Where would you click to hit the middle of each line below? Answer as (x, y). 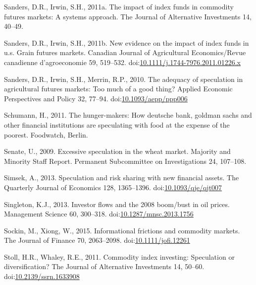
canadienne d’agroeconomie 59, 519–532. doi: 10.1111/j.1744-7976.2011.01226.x (123, 62)
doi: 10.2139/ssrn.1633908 (42, 276)
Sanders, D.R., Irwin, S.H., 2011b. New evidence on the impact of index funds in (127, 42)
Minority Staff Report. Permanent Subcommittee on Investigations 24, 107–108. (125, 161)
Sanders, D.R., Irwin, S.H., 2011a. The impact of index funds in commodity (119, 6)
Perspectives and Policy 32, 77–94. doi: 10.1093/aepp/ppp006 (96, 98)
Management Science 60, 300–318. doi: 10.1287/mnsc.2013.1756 (99, 214)
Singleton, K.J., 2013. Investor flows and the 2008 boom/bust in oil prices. (117, 204)
